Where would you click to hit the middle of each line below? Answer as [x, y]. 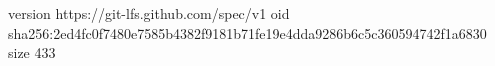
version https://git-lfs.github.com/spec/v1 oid [149, 13]
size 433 [32, 52]
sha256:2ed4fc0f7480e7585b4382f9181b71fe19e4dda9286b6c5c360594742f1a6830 [247, 32]
